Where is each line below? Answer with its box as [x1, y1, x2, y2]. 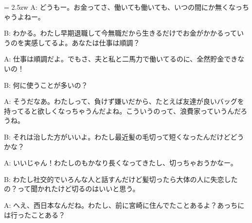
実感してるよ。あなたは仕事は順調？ [24, 37, 140, 47]
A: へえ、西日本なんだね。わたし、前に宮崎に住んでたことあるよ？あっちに [4, 200, 245, 210]
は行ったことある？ [4, 209, 65, 220]
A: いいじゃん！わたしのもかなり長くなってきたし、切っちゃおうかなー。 [4, 158, 237, 168]
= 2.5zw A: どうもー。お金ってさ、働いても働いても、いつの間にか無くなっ [4, 2, 242, 12]
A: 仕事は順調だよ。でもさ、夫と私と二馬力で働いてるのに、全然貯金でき [4, 54, 238, 64]
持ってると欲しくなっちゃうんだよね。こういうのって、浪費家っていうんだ [4, 105, 241, 116]
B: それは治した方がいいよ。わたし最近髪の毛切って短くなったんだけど [4, 131, 231, 142]
